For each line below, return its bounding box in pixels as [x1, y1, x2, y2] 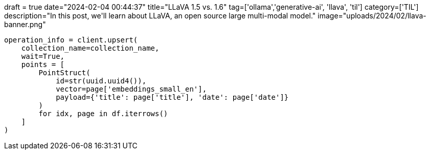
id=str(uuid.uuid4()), [56, 77, 147, 85]
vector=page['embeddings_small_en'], [56, 85, 207, 93]
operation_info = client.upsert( [4, 36, 138, 44]
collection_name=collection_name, [21, 44, 160, 52]
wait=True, [21, 52, 65, 60]
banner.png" [4, 20, 46, 29]
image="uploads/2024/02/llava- [318, 11, 426, 20]
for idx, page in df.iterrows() [38, 109, 168, 118]
